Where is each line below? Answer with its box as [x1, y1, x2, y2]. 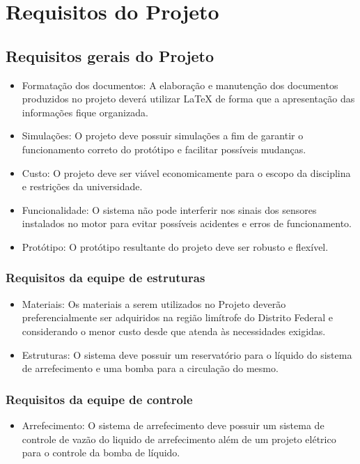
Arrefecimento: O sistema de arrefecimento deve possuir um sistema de [22, 417, 324, 432]
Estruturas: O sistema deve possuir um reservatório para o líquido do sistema [22, 347, 352, 362]
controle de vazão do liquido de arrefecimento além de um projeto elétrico [22, 431, 336, 446]
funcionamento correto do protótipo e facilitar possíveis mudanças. [22, 141, 306, 156]
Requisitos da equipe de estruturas [6, 269, 205, 286]
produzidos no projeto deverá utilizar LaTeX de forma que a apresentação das [22, 91, 355, 106]
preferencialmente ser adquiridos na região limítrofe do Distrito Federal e [22, 310, 334, 325]
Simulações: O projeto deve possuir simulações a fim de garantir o [22, 128, 304, 143]
